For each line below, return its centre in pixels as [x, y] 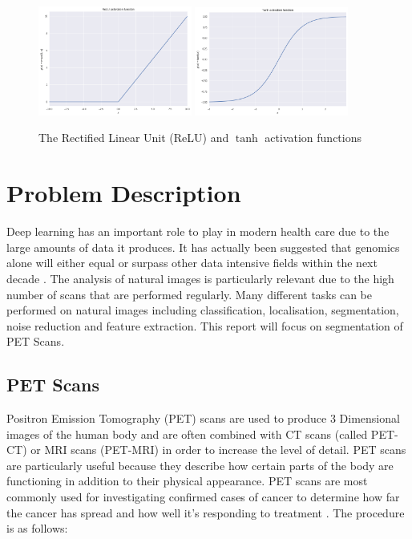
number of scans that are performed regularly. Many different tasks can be [189, 294]
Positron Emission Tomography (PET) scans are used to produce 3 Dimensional [203, 418]
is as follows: [37, 528]
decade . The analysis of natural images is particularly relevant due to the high [200, 278]
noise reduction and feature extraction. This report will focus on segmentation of [205, 325]
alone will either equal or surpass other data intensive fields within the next [192, 263]
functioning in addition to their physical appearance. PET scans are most [187, 481]
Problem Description [124, 193]
